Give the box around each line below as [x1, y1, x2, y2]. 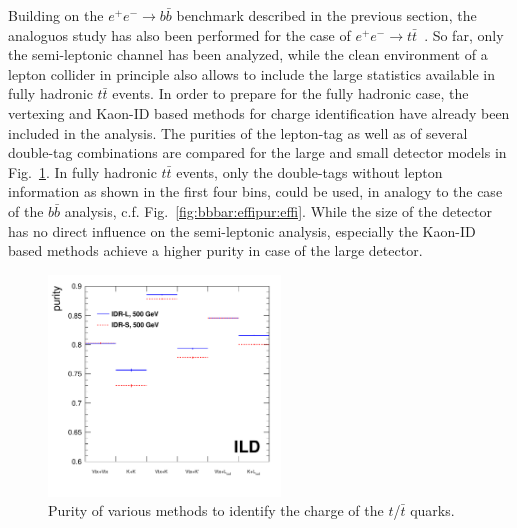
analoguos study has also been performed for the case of [8, 24, 351, 45]
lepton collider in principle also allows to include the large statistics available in [8, 63, 496, 84]
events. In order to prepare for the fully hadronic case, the [112, 83, 469, 104]
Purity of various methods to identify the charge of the [48, 500, 384, 521]
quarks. [410, 500, 455, 521]
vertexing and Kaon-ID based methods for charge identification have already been [8, 102, 510, 123]
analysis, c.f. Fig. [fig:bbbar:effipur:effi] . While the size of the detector [64, 200, 492, 221]
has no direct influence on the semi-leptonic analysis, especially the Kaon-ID [8, 220, 476, 241]
